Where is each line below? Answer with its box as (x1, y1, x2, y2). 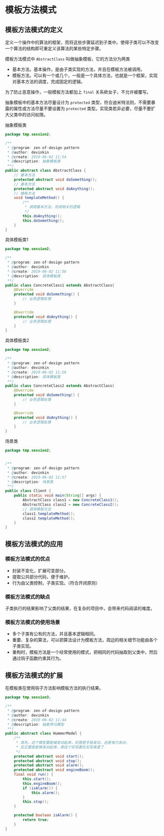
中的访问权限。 (18, 112, 48, 118)
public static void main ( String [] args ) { (14, 493, 102, 498)
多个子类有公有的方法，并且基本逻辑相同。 (12, 631, 98, 637)
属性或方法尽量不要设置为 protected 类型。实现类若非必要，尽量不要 (13, 106, 151, 111)
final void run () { (14, 772, 54, 777)
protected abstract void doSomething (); (14, 177, 97, 182)
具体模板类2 (5, 338, 29, 344)
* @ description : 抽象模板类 (7, 159, 61, 164)
